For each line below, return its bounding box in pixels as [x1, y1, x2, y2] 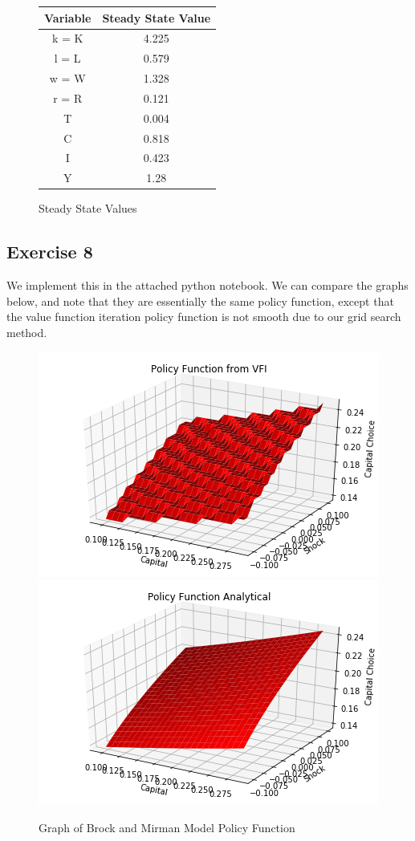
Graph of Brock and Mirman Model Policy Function [39, 819, 295, 835]
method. [6, 323, 47, 340]
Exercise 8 [6, 239, 93, 264]
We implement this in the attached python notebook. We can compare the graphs [6, 277, 409, 294]
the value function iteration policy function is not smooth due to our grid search [6, 308, 401, 325]
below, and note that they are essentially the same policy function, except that [6, 292, 394, 309]
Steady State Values [39, 200, 137, 217]
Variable [44, 9, 92, 26]
